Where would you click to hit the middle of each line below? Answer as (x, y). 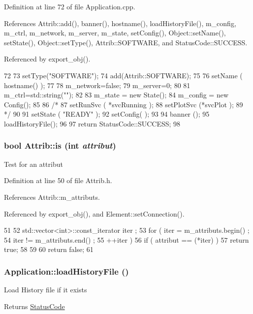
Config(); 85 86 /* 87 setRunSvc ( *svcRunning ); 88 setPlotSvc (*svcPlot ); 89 (124, 104)
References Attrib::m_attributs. (52, 197)
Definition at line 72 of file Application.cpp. (70, 6)
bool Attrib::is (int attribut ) (60, 145)
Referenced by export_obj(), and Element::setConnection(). (94, 213)
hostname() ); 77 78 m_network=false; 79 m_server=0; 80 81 (97, 85)
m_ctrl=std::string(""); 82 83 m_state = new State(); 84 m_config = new (116, 95)
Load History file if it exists (46, 290)
